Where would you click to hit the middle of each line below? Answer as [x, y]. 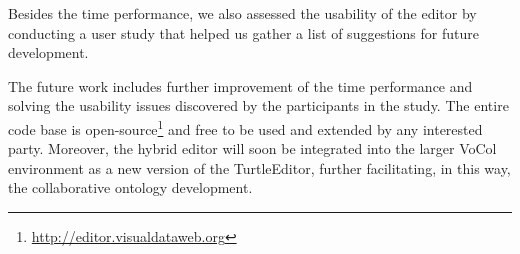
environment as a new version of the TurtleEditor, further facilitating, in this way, [259, 167]
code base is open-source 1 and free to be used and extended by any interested [245, 127]
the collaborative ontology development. [130, 187]
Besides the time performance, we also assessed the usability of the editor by [242, 13]
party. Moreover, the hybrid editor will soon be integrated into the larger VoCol [252, 148]
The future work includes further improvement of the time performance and [240, 85]
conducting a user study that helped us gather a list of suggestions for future [243, 32]
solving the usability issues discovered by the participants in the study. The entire [258, 105]
